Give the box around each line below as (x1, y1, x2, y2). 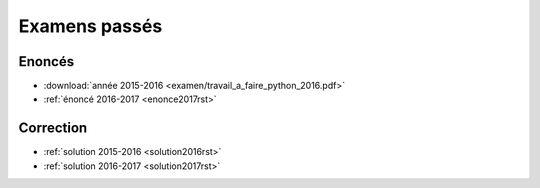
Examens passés (18, 15, 163, 37)
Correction (18, 120, 88, 137)
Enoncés (18, 53, 75, 70)
